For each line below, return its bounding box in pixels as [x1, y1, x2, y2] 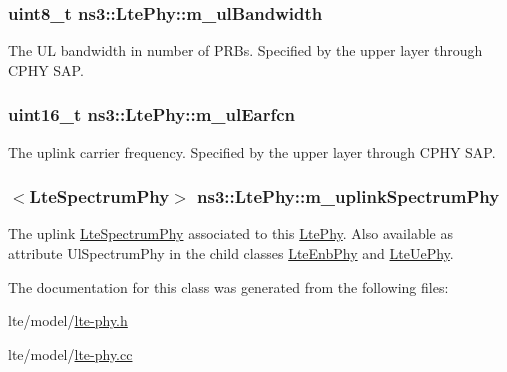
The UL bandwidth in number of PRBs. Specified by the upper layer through [8, 40, 483, 61]
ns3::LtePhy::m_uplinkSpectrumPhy [197, 184, 500, 209]
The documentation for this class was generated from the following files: [8, 276, 449, 297]
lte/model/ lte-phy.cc [8, 343, 133, 364]
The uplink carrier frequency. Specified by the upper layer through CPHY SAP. [8, 141, 496, 162]
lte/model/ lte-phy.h [8, 310, 128, 331]
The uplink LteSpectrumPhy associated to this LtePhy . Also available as [8, 223, 453, 244]
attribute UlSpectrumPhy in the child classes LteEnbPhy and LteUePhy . [8, 243, 454, 264]
